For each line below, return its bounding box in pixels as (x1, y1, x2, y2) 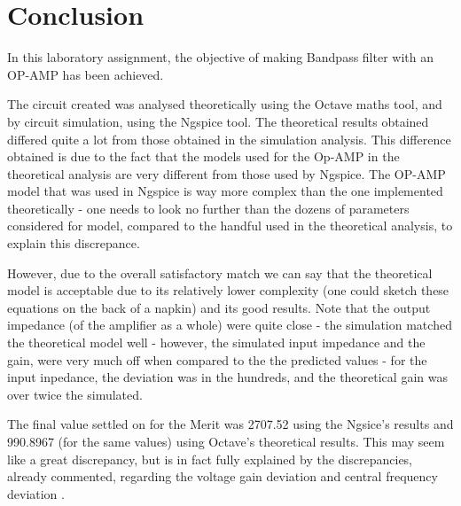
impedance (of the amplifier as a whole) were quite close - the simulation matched (7, 315, 452, 334)
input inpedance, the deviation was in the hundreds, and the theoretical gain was (7, 368, 448, 386)
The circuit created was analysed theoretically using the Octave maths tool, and (7, 95, 442, 113)
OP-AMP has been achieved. (7, 65, 164, 83)
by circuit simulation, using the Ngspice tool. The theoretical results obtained (7, 112, 429, 130)
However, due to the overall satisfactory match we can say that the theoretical (7, 263, 433, 282)
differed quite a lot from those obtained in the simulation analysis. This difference (7, 129, 451, 148)
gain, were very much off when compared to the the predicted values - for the (7, 350, 427, 369)
